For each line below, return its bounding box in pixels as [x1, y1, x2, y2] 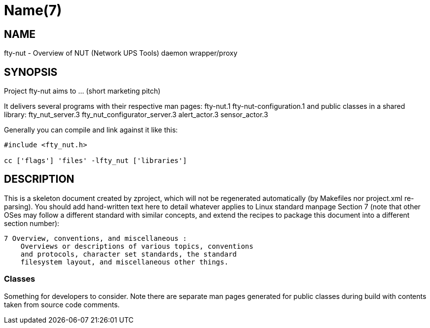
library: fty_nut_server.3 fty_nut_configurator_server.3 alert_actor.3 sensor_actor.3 [4, 110, 268, 119]
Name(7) [4, 2, 62, 19]
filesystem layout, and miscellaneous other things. [20, 258, 229, 266]
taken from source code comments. [4, 300, 120, 309]
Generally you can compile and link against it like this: [4, 126, 178, 134]
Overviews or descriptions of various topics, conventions [20, 242, 253, 250]
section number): [4, 219, 60, 228]
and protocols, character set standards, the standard [20, 250, 237, 258]
